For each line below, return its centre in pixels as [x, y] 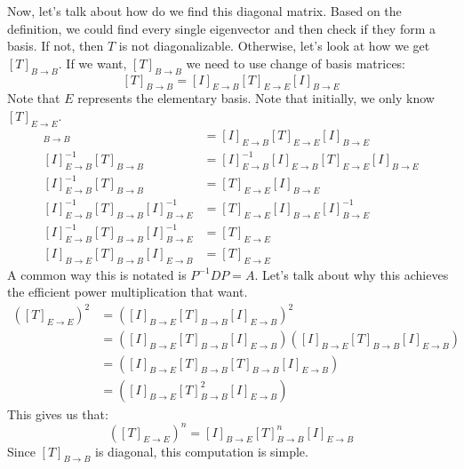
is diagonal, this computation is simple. [202, 451]
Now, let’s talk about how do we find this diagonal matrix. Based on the [204, 11]
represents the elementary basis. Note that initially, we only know [256, 98]
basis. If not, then [56, 46]
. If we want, [92, 63]
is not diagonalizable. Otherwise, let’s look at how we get [274, 46]
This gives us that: [58, 413]
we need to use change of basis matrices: [296, 63]
